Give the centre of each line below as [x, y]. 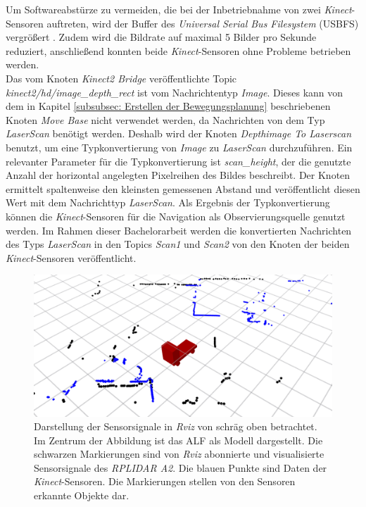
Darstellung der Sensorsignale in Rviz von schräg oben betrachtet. [176, 426]
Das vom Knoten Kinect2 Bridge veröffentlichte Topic [121, 78]
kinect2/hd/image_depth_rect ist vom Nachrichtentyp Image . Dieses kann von [175, 92]
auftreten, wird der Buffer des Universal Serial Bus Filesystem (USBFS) [203, 23]
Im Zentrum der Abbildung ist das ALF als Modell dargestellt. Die [178, 440]
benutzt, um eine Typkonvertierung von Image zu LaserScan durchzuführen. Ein [179, 147]
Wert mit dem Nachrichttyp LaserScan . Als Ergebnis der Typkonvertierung [168, 202]
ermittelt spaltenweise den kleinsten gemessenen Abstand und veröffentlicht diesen [183, 188]
